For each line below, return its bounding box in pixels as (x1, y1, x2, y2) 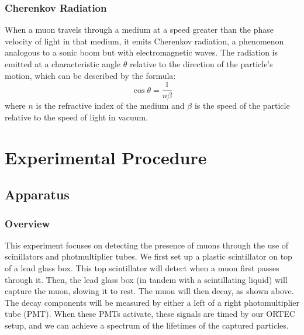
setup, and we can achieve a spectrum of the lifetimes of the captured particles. (5, 319, 289, 331)
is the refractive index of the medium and (36, 99, 185, 112)
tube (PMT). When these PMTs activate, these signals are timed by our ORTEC (5, 308, 296, 320)
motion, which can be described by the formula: (5, 69, 176, 81)
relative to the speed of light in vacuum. (5, 110, 148, 123)
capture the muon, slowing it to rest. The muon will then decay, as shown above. (5, 285, 294, 297)
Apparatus (5, 185, 70, 203)
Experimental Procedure (5, 145, 207, 169)
